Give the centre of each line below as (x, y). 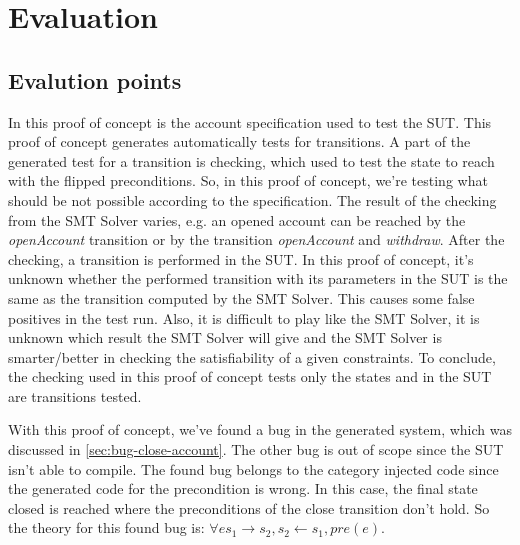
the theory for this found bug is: (106, 527)
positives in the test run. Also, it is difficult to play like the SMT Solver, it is (244, 317)
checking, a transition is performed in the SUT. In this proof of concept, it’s (241, 258)
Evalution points (95, 79)
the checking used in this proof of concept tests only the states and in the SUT (250, 376)
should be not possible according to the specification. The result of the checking (252, 199)
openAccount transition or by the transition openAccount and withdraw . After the (256, 239)
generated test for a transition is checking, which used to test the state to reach (251, 160)
